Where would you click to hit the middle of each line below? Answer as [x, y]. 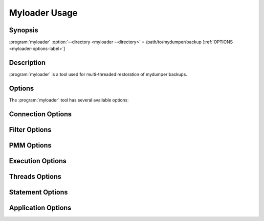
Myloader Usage [43, 13]
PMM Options [30, 145]
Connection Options [40, 114]
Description [27, 63]
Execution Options [38, 161]
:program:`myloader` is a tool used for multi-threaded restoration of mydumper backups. [98, 74]
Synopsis [24, 30]
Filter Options [30, 130]
